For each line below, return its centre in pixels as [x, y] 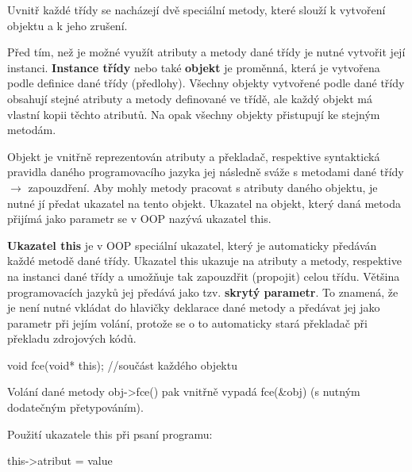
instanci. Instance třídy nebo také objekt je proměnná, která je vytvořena [194, 67]
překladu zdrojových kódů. [72, 338]
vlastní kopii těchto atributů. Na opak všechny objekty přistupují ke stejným [194, 114]
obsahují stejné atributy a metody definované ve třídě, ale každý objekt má [190, 98]
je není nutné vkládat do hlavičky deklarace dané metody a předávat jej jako [194, 307]
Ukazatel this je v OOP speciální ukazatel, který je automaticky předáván [192, 245]
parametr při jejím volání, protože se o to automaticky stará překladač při [187, 322]
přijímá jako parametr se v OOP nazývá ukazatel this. [139, 219]
